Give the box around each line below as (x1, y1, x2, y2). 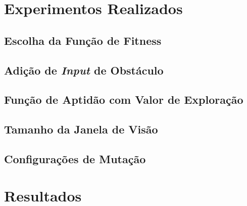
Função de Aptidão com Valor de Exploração (4, 92, 243, 107)
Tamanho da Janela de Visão (4, 121, 158, 137)
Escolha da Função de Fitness (4, 32, 162, 48)
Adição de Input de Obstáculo (4, 62, 164, 78)
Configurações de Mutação (4, 151, 146, 166)
